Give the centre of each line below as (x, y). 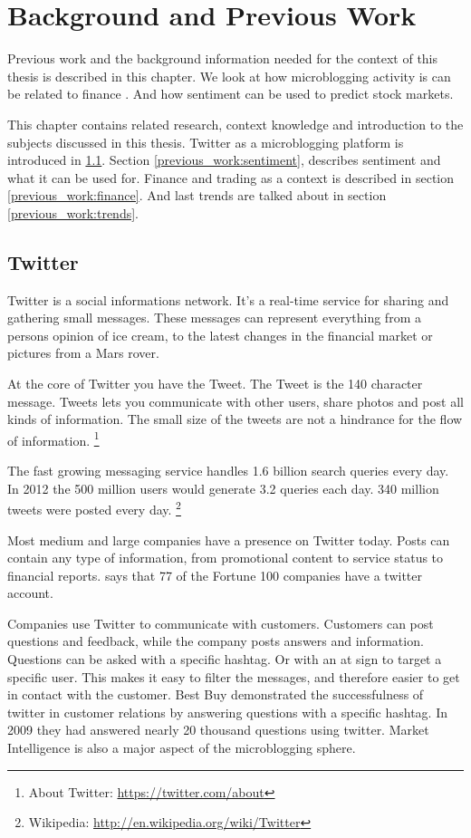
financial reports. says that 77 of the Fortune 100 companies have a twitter (215, 575)
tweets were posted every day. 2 (94, 508)
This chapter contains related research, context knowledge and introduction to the (235, 124)
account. (30, 593)
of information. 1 (53, 438)
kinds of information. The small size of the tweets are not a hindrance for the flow (235, 419)
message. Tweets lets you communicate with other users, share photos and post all (235, 401)
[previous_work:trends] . (73, 212)
